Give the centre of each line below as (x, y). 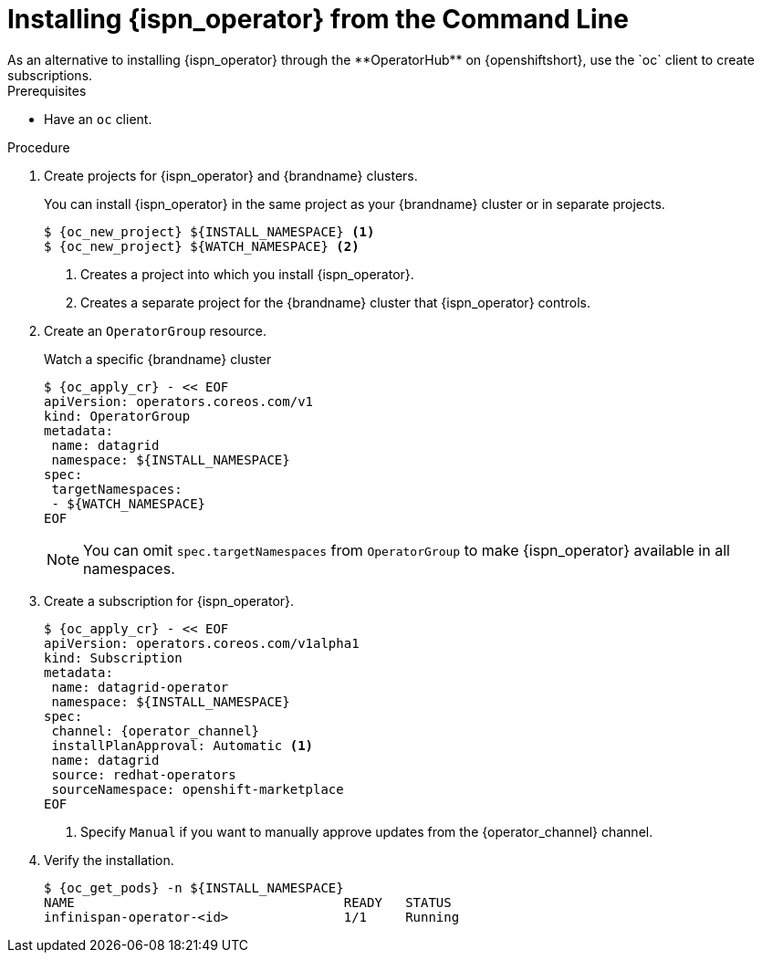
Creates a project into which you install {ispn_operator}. (247, 274)
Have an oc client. (98, 119)
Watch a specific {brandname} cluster (158, 359)
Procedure (39, 147)
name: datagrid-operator (140, 687)
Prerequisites (47, 90)
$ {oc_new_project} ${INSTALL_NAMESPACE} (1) (209, 231)
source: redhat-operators (144, 774)
